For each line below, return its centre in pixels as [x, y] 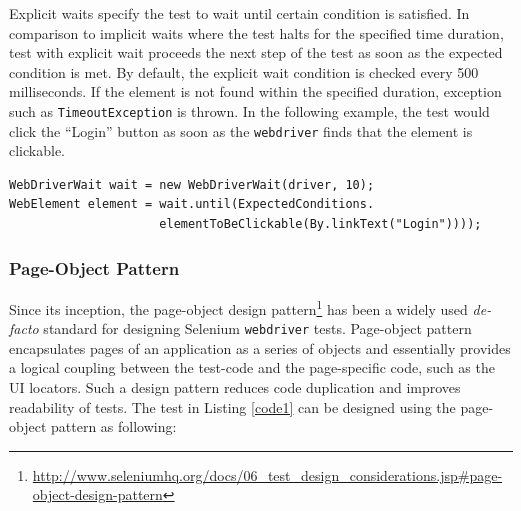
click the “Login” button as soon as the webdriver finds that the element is [241, 130]
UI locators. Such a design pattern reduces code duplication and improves [235, 386]
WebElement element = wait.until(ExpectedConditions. [192, 204]
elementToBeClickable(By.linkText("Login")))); [320, 224]
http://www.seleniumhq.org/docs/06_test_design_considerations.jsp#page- [267, 474]
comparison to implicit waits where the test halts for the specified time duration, [256, 32]
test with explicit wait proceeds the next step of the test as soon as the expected [256, 52]
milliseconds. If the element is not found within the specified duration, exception [255, 91]
